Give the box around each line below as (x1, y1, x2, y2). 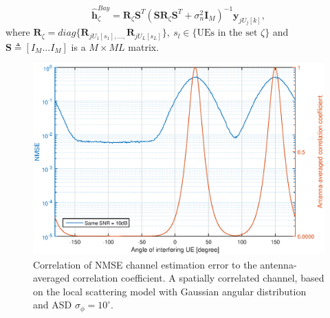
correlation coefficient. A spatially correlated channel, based (72, 271, 324, 285)
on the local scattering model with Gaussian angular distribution (33, 284, 307, 298)
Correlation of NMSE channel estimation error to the (33, 257, 257, 271)
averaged (33, 271, 70, 285)
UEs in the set (197, 28, 258, 38)
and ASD (33, 297, 72, 312)
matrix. (128, 39, 159, 54)
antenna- (260, 257, 297, 271)
